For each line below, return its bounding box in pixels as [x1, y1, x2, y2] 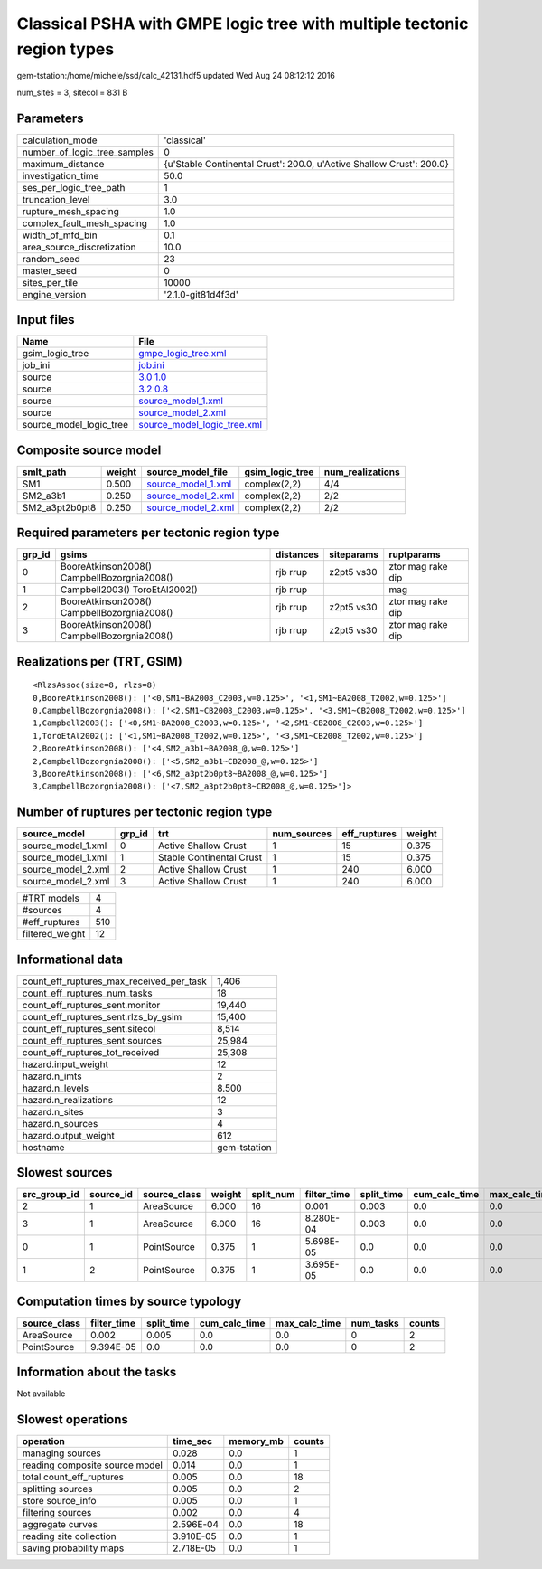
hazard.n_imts [22, 1070, 82, 1082]
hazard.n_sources [22, 1117, 98, 1129]
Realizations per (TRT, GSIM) [16, 654, 182, 669]
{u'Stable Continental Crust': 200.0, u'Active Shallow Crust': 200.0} [164, 157, 449, 170]
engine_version [22, 288, 87, 300]
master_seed [22, 264, 77, 277]
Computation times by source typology [16, 1293, 242, 1309]
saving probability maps [22, 1542, 125, 1555]
